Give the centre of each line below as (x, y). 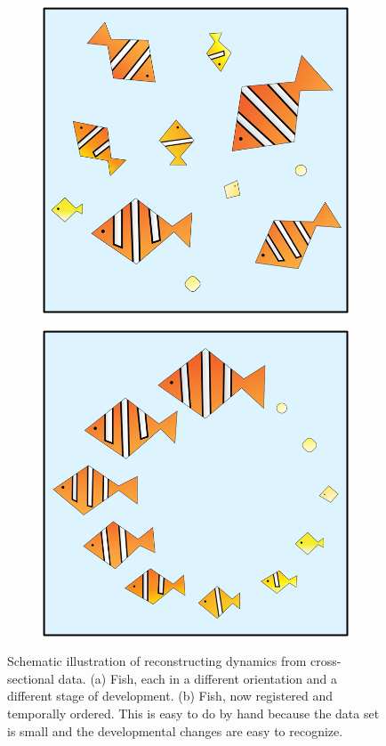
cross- (326, 661)
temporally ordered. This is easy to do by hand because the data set (193, 713)
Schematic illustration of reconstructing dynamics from (157, 661)
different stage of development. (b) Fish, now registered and (170, 696)
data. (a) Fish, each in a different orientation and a (198, 678)
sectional (31, 678)
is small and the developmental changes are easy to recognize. (175, 730)
